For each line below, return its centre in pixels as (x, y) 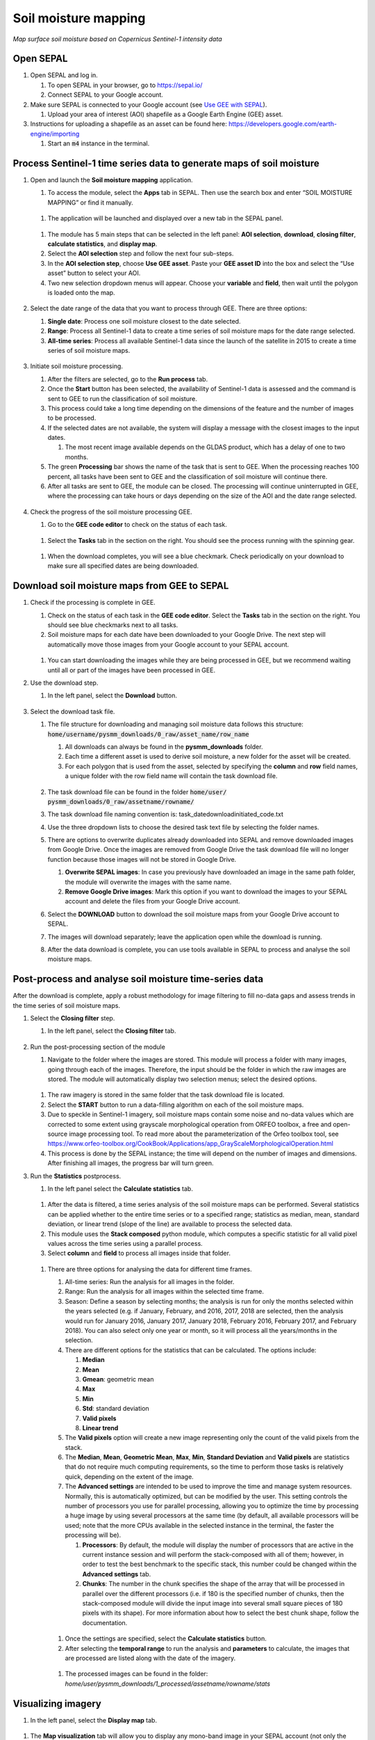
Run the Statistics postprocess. (76, 1176)
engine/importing (55, 134)
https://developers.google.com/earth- (282, 124)
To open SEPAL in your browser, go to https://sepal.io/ (125, 85)
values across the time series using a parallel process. (125, 1243)
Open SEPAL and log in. (64, 75)
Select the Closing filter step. (73, 1018)
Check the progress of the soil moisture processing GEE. (111, 512)
